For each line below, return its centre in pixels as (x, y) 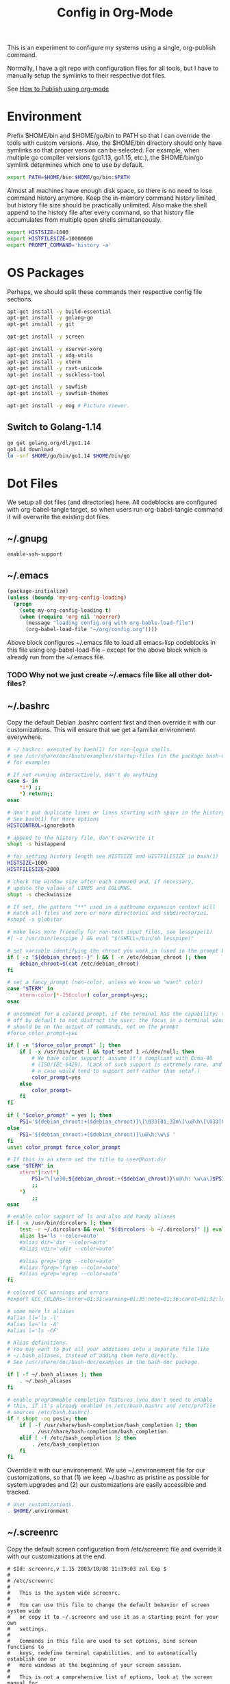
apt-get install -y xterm (44, 362)
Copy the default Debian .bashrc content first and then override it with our (112, 722)
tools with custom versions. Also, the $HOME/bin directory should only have (115, 143)
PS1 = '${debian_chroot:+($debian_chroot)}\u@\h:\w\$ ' (98, 1135)
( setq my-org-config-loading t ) (65, 610)
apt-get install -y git (41, 324)
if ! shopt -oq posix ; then (47, 1419)
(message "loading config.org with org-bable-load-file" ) (110, 623)
